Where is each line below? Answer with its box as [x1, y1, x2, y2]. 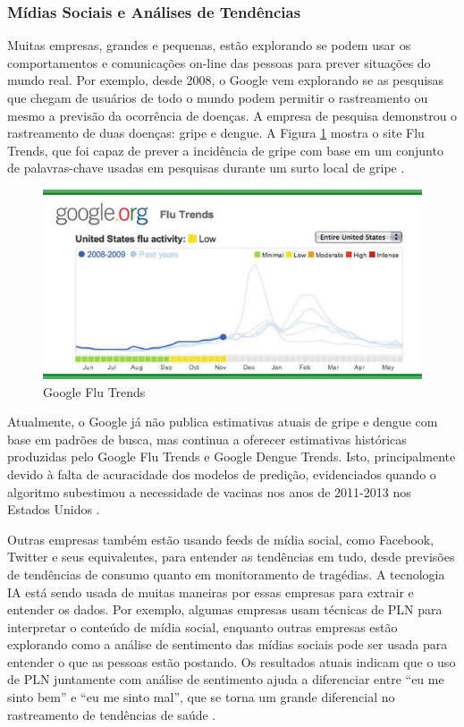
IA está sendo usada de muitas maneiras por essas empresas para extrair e [7, 582, 414, 601]
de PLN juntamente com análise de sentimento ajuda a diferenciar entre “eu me [7, 670, 444, 689]
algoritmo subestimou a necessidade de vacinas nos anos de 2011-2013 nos [7, 482, 411, 501]
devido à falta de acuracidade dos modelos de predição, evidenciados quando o [7, 464, 436, 483]
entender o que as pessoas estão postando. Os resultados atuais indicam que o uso [7, 652, 456, 671]
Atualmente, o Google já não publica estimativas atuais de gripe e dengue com [7, 412, 438, 431]
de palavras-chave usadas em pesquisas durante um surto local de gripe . [7, 158, 405, 177]
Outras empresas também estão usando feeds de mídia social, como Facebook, [7, 529, 434, 548]
